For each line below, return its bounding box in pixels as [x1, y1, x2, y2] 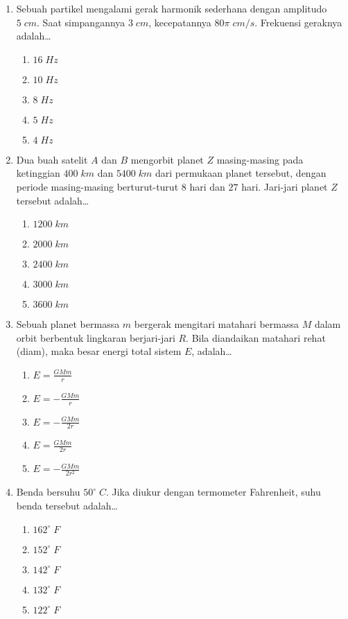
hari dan [189, 179, 225, 193]
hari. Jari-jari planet [241, 179, 328, 193]
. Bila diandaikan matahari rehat [186, 330, 326, 345]
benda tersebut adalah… [16, 498, 118, 512]
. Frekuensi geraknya [254, 15, 342, 29]
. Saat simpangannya [37, 15, 125, 29]
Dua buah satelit [16, 152, 88, 166]
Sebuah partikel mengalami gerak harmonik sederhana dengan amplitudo [16, 1, 327, 15]
